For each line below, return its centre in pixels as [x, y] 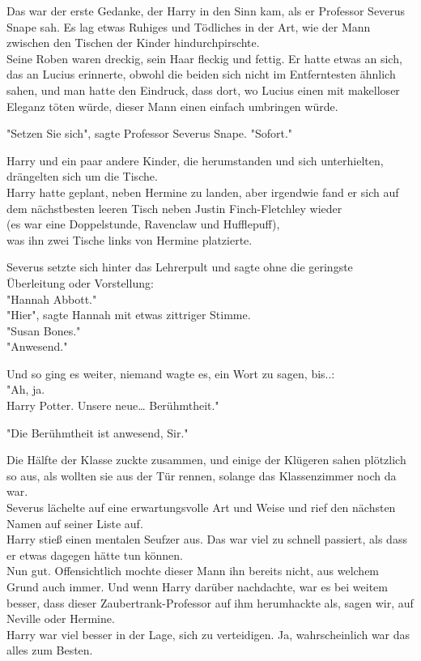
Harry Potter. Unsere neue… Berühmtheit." [113, 405]
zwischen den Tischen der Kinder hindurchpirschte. [133, 43]
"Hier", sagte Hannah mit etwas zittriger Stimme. [129, 315]
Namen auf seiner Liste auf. [75, 523]
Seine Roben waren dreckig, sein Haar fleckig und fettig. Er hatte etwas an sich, [204, 58]
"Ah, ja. [26, 389]
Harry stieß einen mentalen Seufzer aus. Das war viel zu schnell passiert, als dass [207, 539]
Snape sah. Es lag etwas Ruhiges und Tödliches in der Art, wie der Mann [189, 26]
